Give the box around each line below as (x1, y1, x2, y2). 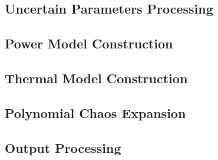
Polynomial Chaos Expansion (5, 103, 186, 122)
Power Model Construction (5, 34, 173, 53)
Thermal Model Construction (5, 68, 188, 87)
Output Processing (5, 138, 121, 156)
